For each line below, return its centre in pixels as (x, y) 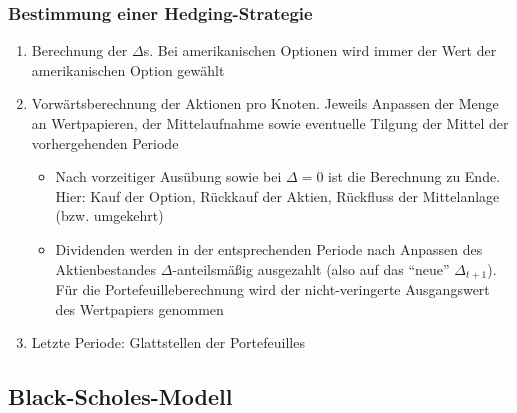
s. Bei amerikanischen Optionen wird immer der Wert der (320, 50)
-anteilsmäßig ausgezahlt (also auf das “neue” (311, 268)
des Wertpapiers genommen (139, 308)
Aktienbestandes (106, 268)
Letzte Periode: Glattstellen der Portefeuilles (168, 342)
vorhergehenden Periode (105, 142)
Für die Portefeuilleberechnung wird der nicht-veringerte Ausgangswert (272, 289)
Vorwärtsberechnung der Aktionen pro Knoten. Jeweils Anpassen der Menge (265, 103)
